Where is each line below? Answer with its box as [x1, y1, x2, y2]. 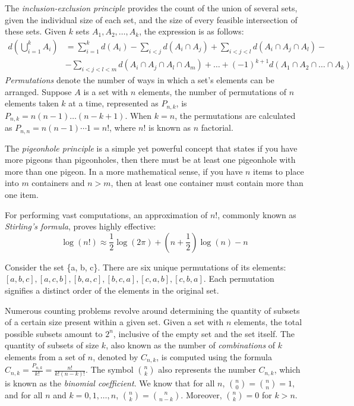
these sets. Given [5, 25, 66, 37]
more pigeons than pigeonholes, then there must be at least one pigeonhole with [5, 153, 296, 166]
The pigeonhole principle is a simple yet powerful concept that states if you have [5, 141, 298, 154]
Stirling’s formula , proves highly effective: [5, 220, 156, 232]
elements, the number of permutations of [138, 85, 287, 97]
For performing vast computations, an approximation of [5, 208, 208, 221]
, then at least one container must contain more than [110, 177, 304, 189]
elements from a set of [5, 351, 86, 363]
